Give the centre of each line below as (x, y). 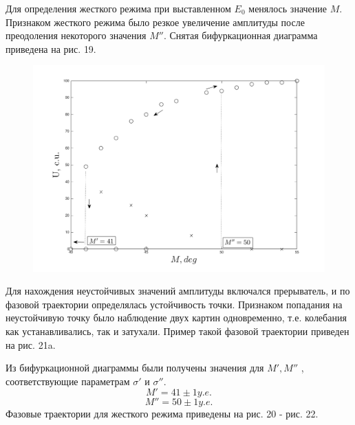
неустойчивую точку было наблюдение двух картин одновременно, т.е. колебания (176, 318)
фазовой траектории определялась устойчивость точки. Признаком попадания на (174, 304)
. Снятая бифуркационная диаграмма (240, 35)
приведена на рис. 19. (51, 48)
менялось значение (288, 8)
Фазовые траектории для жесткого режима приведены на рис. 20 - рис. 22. (162, 414)
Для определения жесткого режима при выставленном (118, 8)
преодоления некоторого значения (76, 35)
